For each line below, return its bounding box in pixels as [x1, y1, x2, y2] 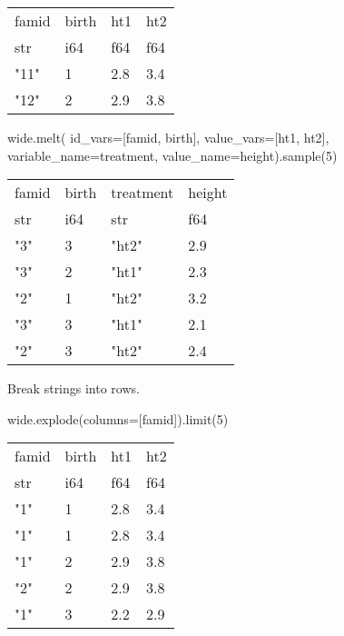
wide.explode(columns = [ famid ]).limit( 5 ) [7, 409, 229, 428]
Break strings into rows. [7, 379, 140, 398]
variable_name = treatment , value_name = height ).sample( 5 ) [7, 145, 338, 164]
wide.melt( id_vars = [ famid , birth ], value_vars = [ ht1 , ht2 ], [7, 128, 329, 146]
